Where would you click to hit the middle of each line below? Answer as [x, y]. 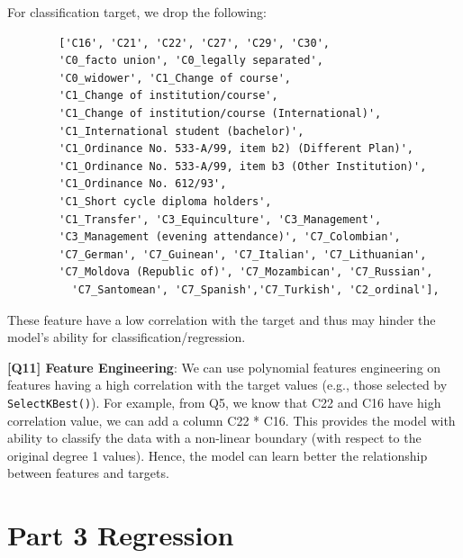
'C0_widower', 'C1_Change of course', [175, 78]
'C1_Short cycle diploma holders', [165, 201]
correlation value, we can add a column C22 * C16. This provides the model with [231, 420]
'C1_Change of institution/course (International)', [220, 113]
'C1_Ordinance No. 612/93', [143, 184]
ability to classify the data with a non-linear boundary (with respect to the [214, 438]
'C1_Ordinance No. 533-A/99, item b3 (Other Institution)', [243, 166]
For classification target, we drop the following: [137, 12]
